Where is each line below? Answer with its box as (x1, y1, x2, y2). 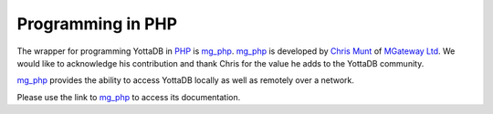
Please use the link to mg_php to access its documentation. (16, 91, 241, 102)
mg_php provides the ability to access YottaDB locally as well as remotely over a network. (16, 75, 355, 86)
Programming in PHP (16, 14, 178, 34)
